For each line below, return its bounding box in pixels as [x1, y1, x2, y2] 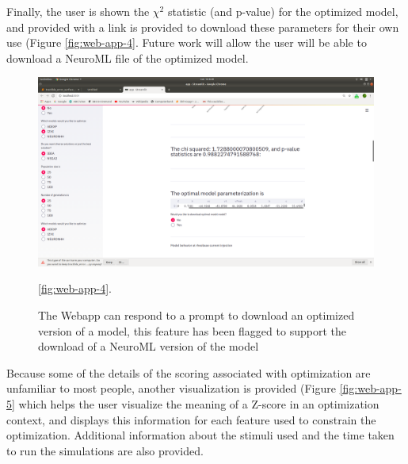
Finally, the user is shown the [6, 3, 150, 19]
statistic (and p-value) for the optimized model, [167, 3, 398, 19]
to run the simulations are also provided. [6, 442, 204, 458]
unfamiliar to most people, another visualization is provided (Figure [6, 380, 336, 397]
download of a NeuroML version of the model [38, 338, 259, 355]
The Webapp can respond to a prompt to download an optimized [38, 307, 355, 324]
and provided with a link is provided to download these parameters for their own [6, 18, 399, 35]
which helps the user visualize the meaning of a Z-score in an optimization [18, 396, 379, 412]
